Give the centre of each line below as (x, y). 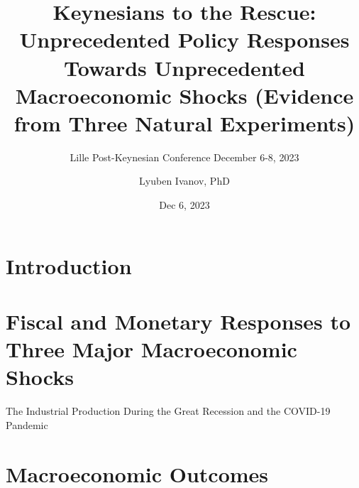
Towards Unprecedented (184, 67)
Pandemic (27, 424)
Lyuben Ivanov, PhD (184, 181)
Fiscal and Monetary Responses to (178, 321)
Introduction (69, 265)
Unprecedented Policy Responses (184, 39)
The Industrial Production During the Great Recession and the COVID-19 (168, 411)
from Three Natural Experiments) (184, 123)
